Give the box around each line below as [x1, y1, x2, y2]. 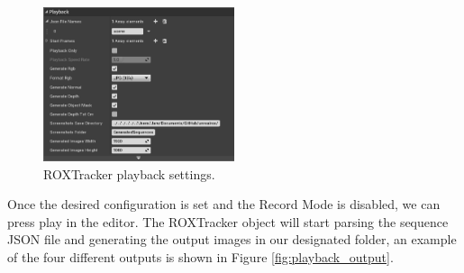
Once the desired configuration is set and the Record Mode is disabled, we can [7, 195, 441, 214]
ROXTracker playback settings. [43, 164, 215, 183]
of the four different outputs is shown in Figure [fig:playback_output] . [7, 247, 394, 266]
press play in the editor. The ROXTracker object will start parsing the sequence [7, 212, 449, 231]
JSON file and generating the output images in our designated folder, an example [7, 230, 457, 249]
